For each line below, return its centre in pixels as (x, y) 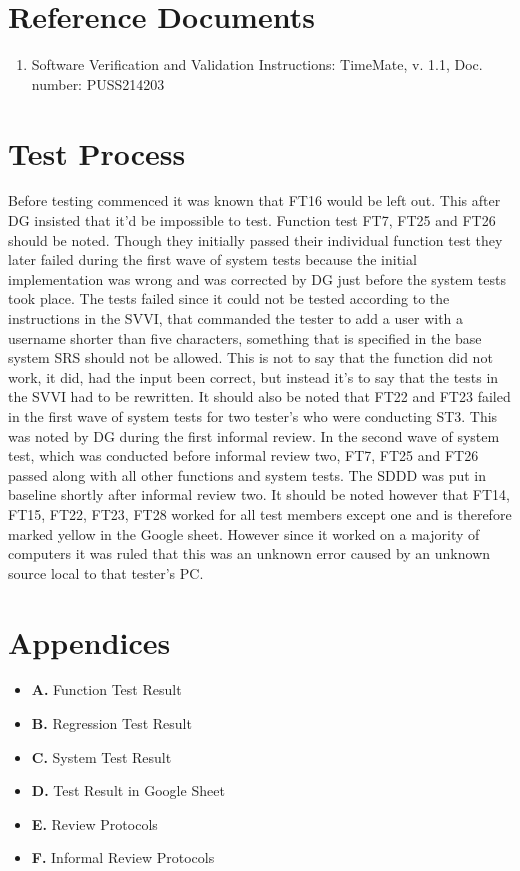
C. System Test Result (101, 756)
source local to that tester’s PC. (106, 572)
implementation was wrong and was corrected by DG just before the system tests (257, 278)
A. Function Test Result (106, 689)
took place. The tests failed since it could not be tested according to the (229, 298)
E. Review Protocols (94, 823)
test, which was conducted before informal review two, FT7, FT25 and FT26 (243, 455)
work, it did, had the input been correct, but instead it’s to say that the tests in (253, 376)
